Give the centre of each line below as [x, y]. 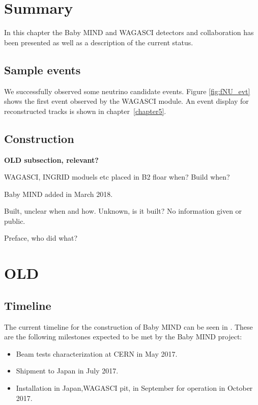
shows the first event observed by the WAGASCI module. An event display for [126, 101]
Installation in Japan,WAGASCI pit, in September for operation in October [134, 388]
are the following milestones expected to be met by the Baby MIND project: [123, 337]
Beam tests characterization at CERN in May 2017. [97, 353]
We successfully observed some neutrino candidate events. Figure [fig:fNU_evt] [127, 91]
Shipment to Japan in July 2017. [67, 371]
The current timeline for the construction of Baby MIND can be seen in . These [128, 326]
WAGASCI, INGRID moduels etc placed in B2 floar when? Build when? [117, 177]
